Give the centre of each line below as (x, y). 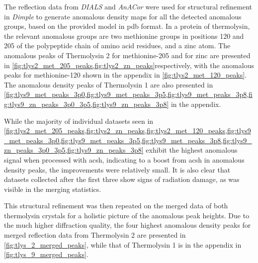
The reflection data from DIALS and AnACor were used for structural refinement (128, 6)
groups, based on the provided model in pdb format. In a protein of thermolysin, (127, 26)
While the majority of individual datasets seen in (79, 121)
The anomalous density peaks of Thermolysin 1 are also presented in (109, 84)
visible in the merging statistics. (53, 189)
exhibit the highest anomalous (192, 150)
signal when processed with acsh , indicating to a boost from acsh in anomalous (124, 159)
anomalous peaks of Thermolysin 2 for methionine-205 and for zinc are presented (127, 55)
